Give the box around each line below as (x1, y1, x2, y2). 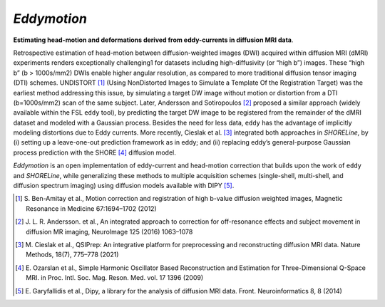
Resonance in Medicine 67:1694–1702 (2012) (26, 204, 157, 213)
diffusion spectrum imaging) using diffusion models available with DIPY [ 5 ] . (13, 182, 235, 190)
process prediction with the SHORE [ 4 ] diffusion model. (13, 148, 176, 157)
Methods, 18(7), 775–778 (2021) (26, 250, 119, 259)
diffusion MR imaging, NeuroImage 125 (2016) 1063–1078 (26, 227, 193, 236)
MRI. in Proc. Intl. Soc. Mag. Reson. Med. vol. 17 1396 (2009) (26, 274, 203, 282)
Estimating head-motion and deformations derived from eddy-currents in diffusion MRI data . (13, 36, 294, 44)
